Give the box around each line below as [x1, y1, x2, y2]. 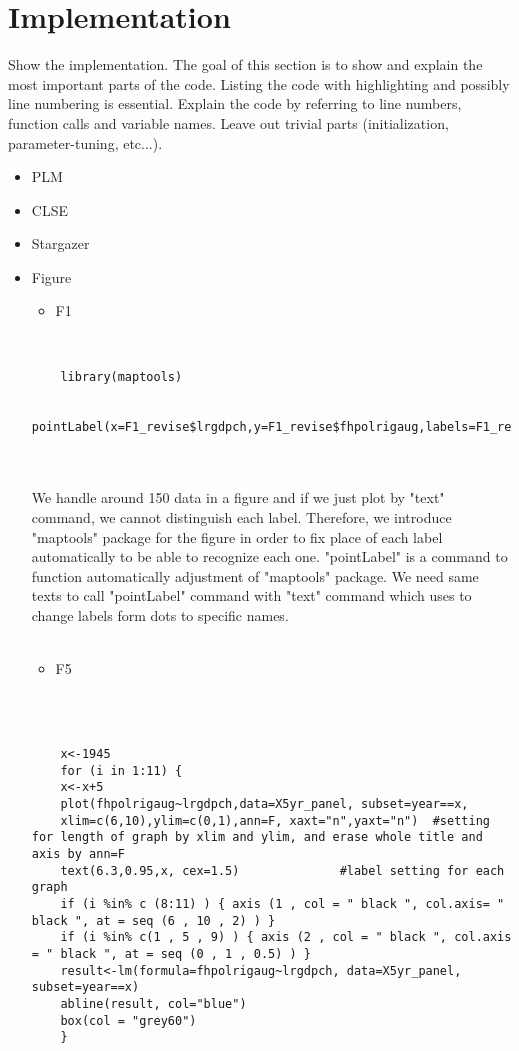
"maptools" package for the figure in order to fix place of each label [31, 526, 443, 547]
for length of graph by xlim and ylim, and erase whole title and [31, 830, 483, 845]
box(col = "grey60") [60, 1013, 197, 1028]
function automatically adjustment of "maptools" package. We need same [31, 565, 479, 586]
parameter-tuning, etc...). [8, 132, 163, 153]
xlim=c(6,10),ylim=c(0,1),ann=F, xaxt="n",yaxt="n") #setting [60, 813, 490, 828]
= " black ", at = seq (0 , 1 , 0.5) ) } [31, 946, 311, 961]
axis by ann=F [31, 846, 125, 861]
